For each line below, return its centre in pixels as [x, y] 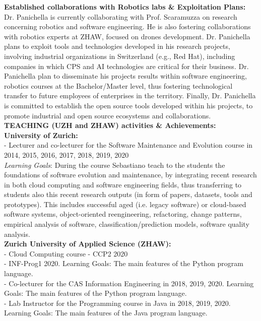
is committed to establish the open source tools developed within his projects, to [128, 105]
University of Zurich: [41, 135]
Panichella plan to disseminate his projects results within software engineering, [125, 76]
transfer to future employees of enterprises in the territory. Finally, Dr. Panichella [130, 95]
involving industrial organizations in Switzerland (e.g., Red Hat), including [120, 56]
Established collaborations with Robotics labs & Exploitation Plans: [125, 7]
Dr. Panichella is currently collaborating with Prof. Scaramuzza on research [121, 16]
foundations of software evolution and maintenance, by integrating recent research [130, 175]
